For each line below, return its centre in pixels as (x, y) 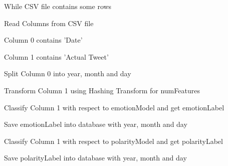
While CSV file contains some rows (58, 6)
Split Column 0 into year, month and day (68, 73)
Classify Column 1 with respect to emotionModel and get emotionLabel (114, 107)
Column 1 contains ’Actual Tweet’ (56, 56)
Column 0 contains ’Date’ (43, 40)
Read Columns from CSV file (49, 23)
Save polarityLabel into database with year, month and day (95, 158)
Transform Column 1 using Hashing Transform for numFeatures (102, 90)
